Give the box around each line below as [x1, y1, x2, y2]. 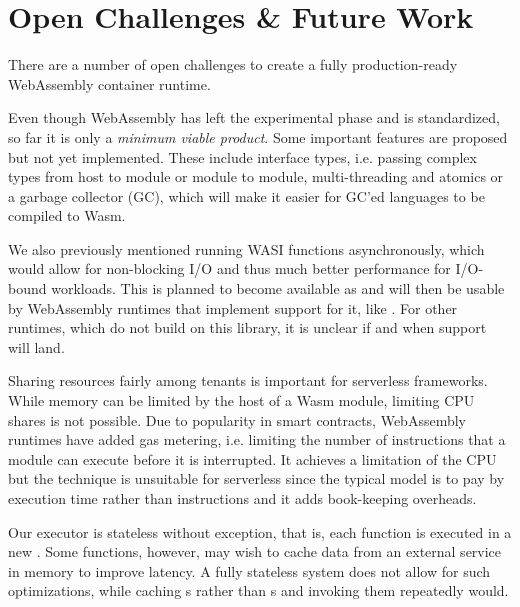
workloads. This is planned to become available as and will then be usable [51, 278, 505, 299]
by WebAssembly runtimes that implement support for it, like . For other [8, 297, 458, 318]
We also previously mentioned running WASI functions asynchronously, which [8, 238, 485, 259]
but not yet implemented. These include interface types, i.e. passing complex [8, 146, 477, 167]
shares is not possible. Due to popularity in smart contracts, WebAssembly [8, 409, 466, 430]
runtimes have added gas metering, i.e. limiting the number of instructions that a [8, 429, 506, 450]
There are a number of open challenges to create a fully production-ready [8, 54, 458, 75]
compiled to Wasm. [8, 205, 126, 226]
